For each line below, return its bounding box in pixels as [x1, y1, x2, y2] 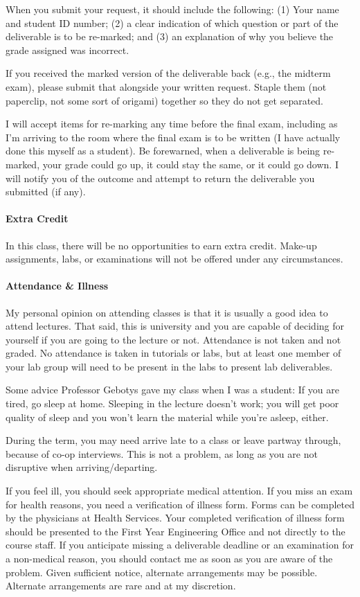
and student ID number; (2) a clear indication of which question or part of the [6, 15, 339, 30]
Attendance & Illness [6, 278, 109, 293]
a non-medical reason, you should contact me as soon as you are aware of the [6, 551, 333, 565]
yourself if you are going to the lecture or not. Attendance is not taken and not [6, 332, 341, 346]
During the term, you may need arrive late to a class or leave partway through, [6, 433, 341, 447]
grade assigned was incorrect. [6, 42, 129, 57]
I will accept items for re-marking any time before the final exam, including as [6, 116, 338, 131]
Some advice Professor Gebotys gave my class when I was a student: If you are [6, 382, 339, 397]
